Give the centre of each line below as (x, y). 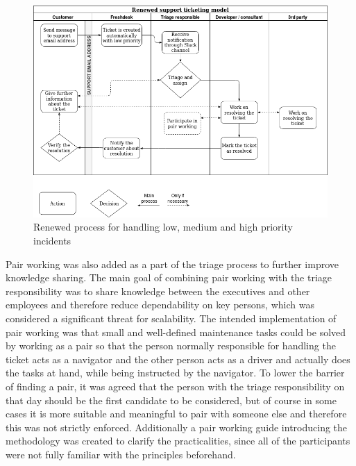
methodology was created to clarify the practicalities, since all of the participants (178, 441)
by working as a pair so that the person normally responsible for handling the (171, 346)
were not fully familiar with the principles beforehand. (121, 454)
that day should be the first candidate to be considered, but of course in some (171, 400)
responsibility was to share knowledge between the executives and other (158, 291)
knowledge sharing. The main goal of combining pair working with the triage (169, 277)
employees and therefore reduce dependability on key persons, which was (160, 305)
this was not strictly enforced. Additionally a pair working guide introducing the (177, 427)
